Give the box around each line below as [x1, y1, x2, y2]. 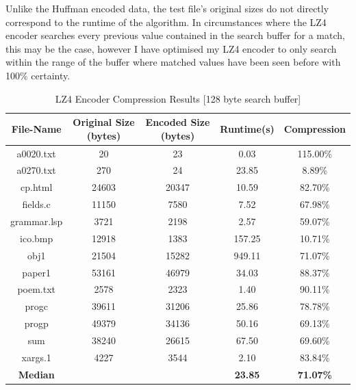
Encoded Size [145, 115, 210, 129]
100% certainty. [5, 68, 71, 82]
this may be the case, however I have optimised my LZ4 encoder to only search [5, 41, 337, 55]
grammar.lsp [10, 213, 63, 228]
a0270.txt [16, 163, 56, 177]
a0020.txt [16, 146, 56, 160]
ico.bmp [20, 231, 53, 245]
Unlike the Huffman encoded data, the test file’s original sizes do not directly [5, 1, 329, 15]
